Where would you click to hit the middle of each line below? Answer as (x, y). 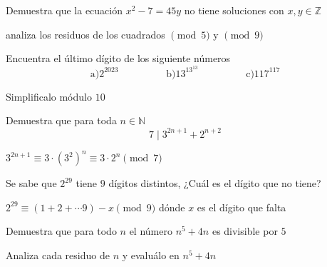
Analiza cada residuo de (58, 255)
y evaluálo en (151, 255)
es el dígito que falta (242, 207)
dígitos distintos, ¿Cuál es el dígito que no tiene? (215, 183)
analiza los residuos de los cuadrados (85, 34)
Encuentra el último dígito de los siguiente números (118, 58)
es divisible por (245, 231)
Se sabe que (31, 183)
